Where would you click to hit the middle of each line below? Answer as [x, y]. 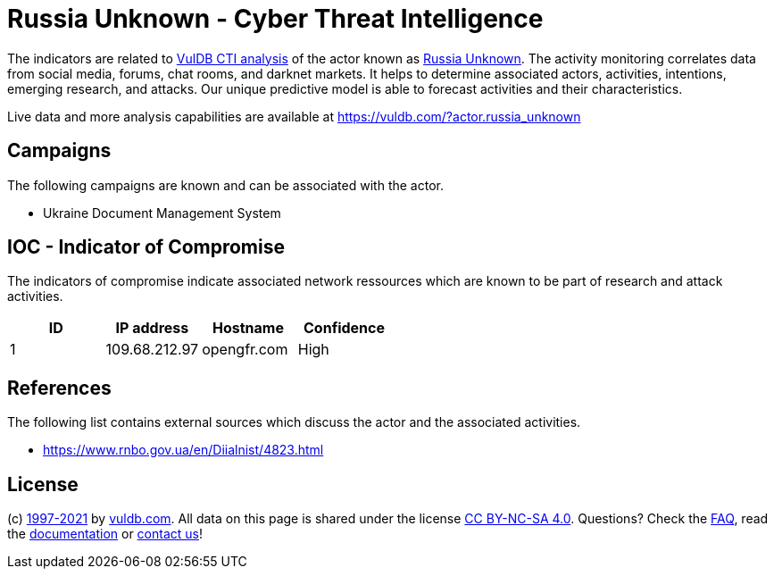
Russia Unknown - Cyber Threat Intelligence [275, 19]
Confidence [344, 328]
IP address [152, 328]
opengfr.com [245, 350]
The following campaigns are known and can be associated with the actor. [225, 185]
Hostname [248, 328]
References [59, 388]
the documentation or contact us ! [105, 534]
